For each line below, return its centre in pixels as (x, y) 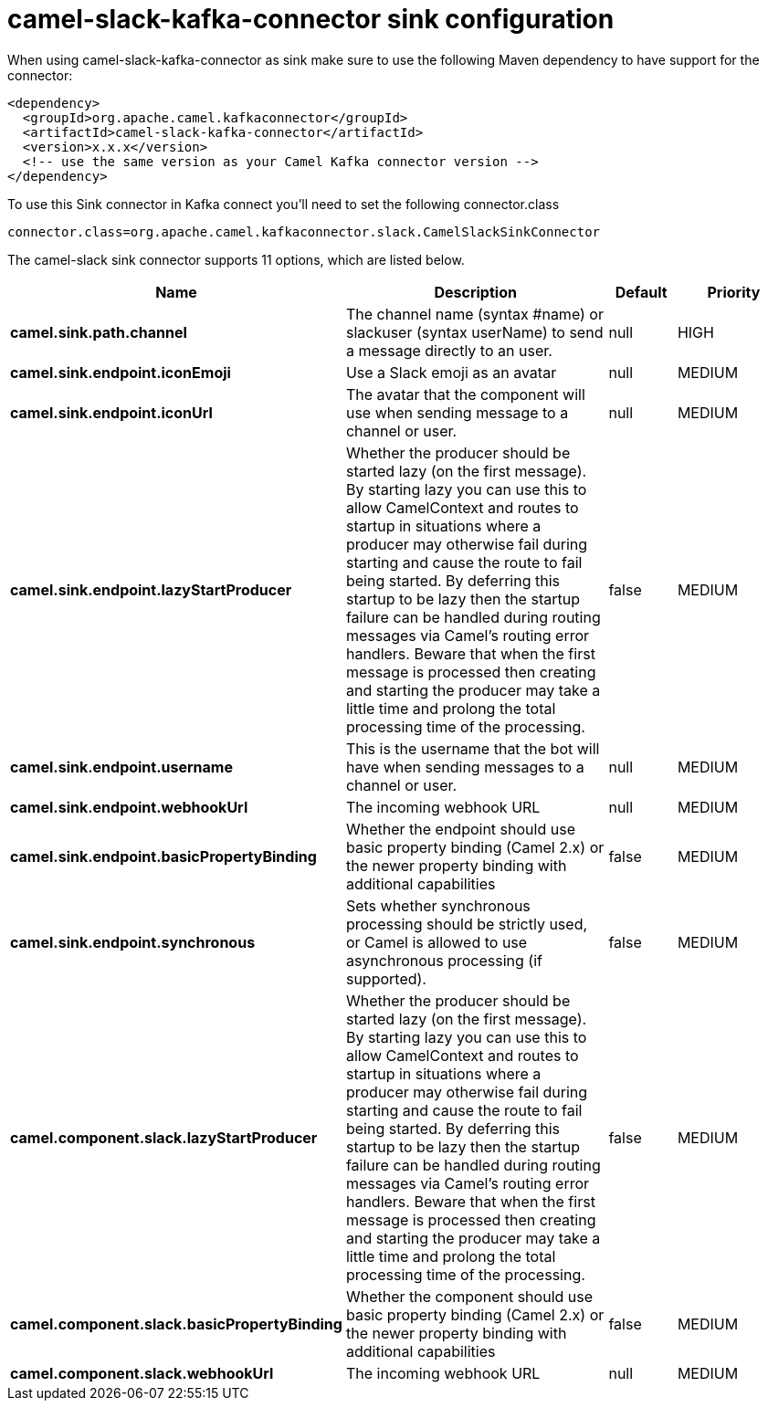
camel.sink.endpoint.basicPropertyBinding (163, 856)
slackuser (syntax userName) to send (474, 332)
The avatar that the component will (465, 394)
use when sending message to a (457, 412)
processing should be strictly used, (467, 924)
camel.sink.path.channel (99, 332)
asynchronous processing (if (444, 960)
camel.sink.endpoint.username (121, 767)
